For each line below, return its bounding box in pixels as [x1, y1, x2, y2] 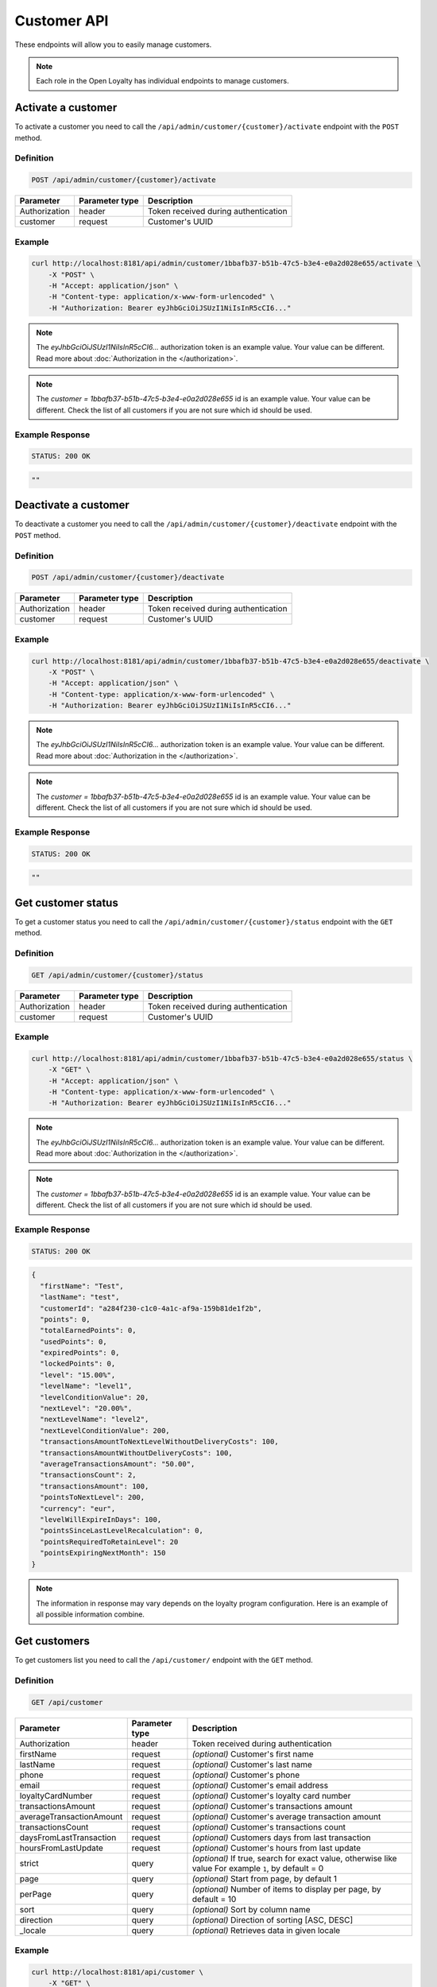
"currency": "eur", [40, 1504, 116, 1513]
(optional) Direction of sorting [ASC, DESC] [191, 1914, 354, 1925]
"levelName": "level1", [40, 1381, 133, 1391]
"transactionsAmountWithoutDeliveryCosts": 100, [40, 1448, 234, 1458]
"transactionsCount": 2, [40, 1470, 137, 1480]
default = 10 [191, 1893, 237, 1904]
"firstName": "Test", [40, 1281, 125, 1291]
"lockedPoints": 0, [40, 1359, 116, 1369]
